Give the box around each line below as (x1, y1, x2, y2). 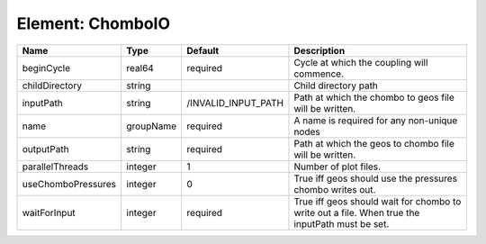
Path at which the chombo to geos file (293, 91, 454, 104)
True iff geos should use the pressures (293, 172, 458, 185)
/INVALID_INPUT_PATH (186, 96, 283, 109)
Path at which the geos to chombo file (293, 137, 454, 149)
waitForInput (22, 206, 76, 219)
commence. (293, 68, 345, 80)
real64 (126, 61, 155, 74)
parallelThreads (22, 160, 89, 173)
